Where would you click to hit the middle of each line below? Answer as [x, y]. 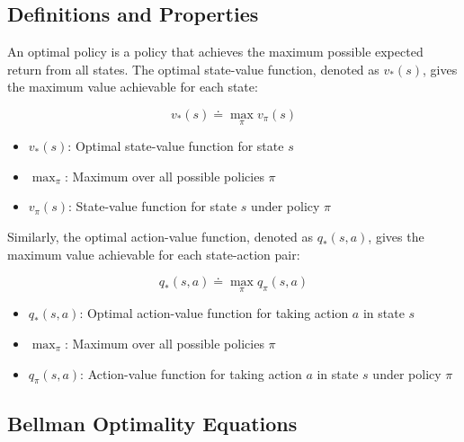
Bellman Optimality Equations [152, 423]
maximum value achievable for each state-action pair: [154, 254]
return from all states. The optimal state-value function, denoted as [193, 69]
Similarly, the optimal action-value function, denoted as [161, 236]
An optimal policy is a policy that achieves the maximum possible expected [215, 52]
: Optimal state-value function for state [176, 146]
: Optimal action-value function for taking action [214, 313]
